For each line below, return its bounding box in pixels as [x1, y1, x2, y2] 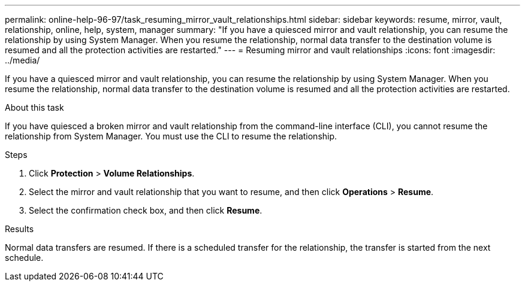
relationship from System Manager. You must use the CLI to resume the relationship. [5, 131, 337, 141]
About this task [5, 102, 64, 112]
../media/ [5, 55, 40, 65]
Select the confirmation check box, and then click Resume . [29, 205, 262, 215]
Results [5, 224, 34, 234]
